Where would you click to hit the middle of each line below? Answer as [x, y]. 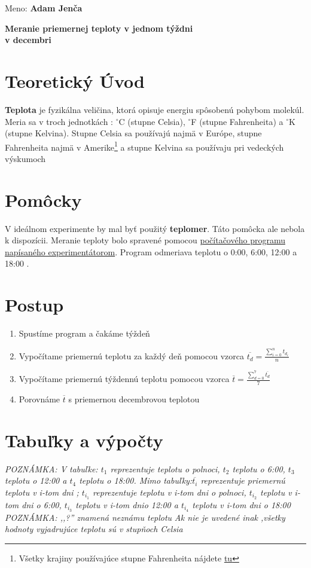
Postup [34, 305]
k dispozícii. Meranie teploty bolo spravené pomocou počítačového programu [145, 240]
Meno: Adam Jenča [44, 8]
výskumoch [25, 158]
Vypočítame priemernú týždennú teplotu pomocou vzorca [124, 379]
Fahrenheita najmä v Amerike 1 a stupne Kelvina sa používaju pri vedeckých [144, 146]
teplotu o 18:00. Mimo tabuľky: [136, 480]
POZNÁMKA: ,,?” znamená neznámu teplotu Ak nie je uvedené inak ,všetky [145, 517]
